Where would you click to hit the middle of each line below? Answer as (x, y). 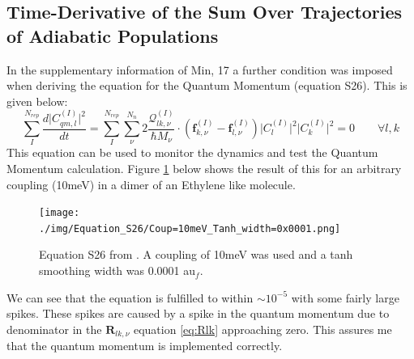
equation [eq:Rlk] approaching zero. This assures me (262, 329)
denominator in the (54, 329)
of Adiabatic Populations (113, 35)
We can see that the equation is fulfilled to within (130, 297)
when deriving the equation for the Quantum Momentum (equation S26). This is (207, 85)
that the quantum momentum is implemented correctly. (145, 346)
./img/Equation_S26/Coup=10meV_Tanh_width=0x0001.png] (190, 228)
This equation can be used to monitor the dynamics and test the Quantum (192, 152)
